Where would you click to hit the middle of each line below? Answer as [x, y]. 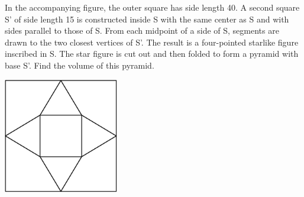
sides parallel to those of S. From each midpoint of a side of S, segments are [142, 30]
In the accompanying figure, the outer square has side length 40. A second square [152, 7]
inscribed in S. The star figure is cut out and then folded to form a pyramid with [152, 54]
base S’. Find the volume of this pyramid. [80, 65]
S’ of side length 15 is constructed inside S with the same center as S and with [147, 19]
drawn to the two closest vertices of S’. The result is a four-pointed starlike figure [152, 42]
